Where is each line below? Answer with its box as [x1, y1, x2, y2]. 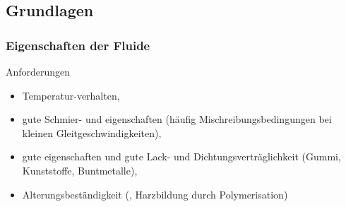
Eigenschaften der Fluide [6, 36, 150, 54]
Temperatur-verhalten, [22, 88, 120, 102]
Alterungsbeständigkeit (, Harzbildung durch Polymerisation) [22, 187, 288, 201]
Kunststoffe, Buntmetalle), [22, 162, 138, 177]
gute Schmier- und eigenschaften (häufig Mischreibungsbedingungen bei [22, 112, 332, 126]
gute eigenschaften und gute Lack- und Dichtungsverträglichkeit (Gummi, [22, 149, 341, 164]
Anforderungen [6, 64, 71, 78]
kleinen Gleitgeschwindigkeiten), [22, 125, 162, 140]
